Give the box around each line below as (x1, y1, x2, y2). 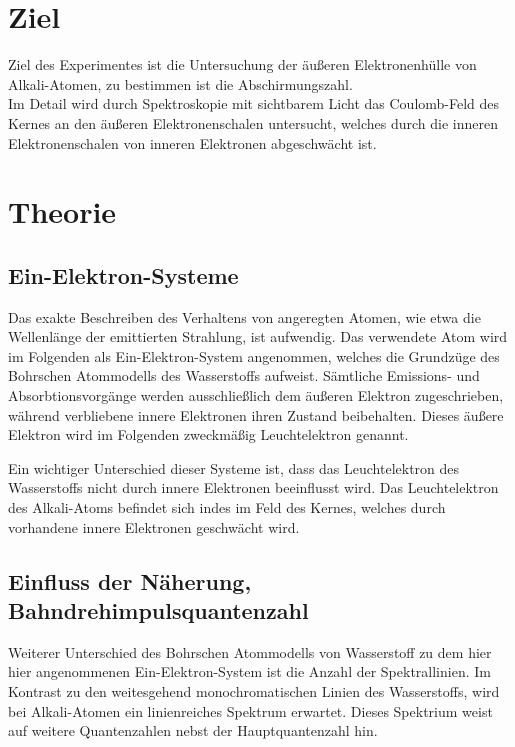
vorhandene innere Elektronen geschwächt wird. (8, 516, 300, 537)
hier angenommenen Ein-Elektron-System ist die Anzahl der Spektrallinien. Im (8, 661, 491, 682)
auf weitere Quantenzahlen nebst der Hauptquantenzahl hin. (8, 720, 378, 741)
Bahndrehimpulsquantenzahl (8, 594, 309, 625)
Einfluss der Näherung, (8, 565, 252, 596)
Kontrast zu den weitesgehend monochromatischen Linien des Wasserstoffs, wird (8, 680, 500, 701)
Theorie (8, 191, 117, 232)
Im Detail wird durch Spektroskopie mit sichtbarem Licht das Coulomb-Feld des (8, 93, 500, 114)
